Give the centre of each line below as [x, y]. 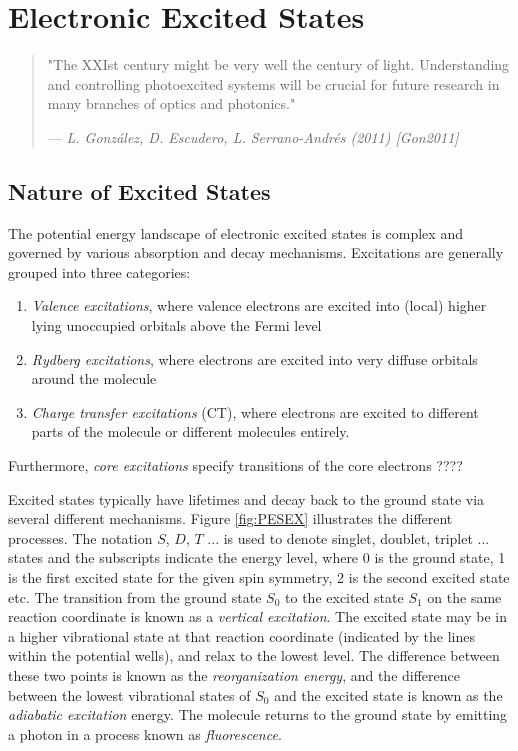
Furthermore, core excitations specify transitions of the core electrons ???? [235, 465]
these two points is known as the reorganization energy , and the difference [234, 674]
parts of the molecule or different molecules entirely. [190, 431]
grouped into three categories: [99, 271]
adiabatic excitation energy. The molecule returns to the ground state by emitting [258, 714]
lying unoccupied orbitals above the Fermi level [176, 325]
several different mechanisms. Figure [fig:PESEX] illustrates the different [230, 518]
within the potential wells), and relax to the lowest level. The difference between [254, 655]
